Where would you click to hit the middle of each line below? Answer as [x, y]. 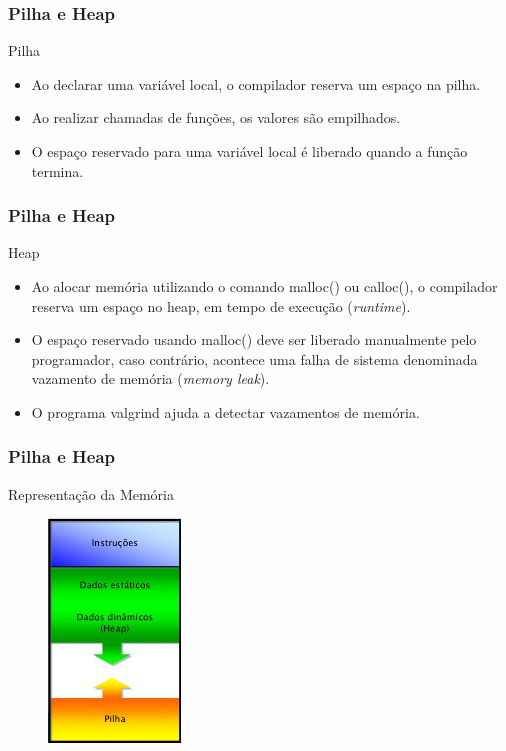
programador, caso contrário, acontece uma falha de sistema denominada [254, 358]
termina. [57, 170]
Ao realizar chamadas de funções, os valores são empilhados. [216, 117]
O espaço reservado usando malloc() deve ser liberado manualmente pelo [254, 339]
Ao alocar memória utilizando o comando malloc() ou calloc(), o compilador [264, 286]
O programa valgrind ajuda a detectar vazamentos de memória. [225, 411]
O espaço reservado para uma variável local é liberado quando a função [249, 151]
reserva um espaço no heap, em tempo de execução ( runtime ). [221, 305]
